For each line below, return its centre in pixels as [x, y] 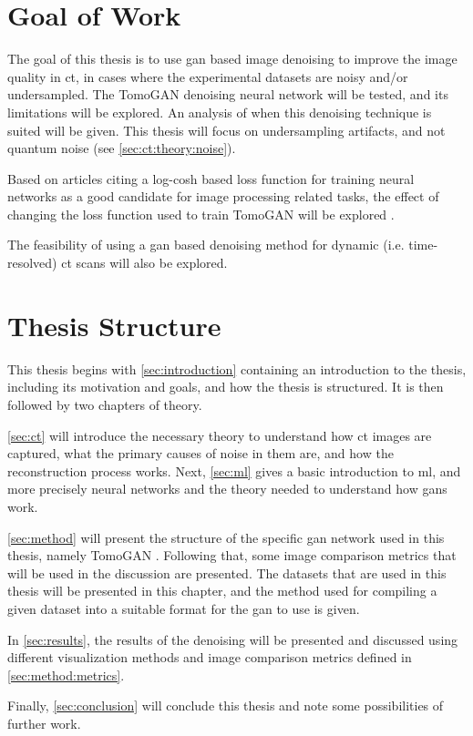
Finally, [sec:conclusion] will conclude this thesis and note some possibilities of [226, 705]
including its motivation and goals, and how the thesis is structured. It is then [226, 387]
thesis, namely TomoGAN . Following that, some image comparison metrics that [232, 555]
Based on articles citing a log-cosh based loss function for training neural [211, 178]
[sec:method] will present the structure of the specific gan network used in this [226, 537]
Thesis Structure [114, 325]
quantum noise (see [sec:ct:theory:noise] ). [122, 148]
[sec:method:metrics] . [66, 675]
